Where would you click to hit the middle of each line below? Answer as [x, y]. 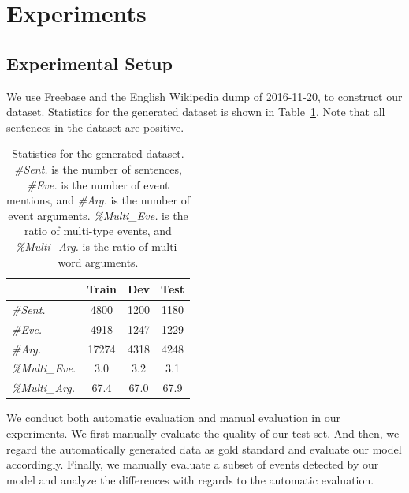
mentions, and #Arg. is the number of [98, 200]
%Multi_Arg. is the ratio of [82, 246]
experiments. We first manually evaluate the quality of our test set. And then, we [203, 433]
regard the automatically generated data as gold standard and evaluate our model [204, 448]
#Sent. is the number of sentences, [98, 168]
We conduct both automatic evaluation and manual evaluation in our [173, 418]
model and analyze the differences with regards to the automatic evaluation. [190, 479]
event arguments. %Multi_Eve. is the [98, 215]
